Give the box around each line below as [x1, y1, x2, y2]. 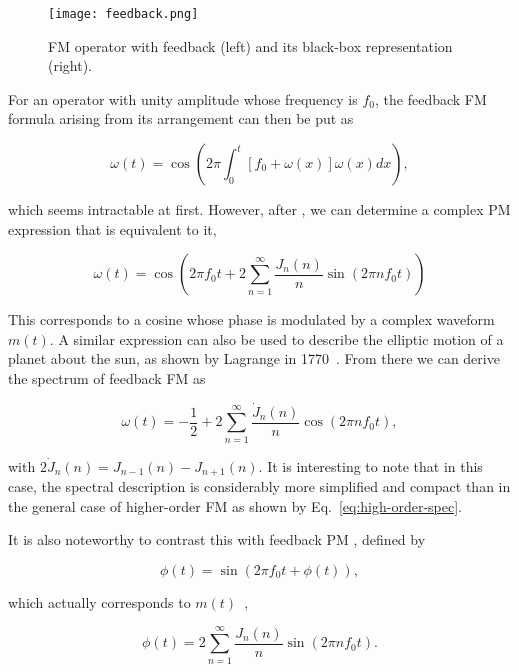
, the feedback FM [375, 88, 487, 109]
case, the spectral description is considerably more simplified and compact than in [8, 476, 511, 497]
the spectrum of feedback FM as [8, 368, 206, 388]
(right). [48, 55, 93, 76]
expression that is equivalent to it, [8, 218, 217, 239]
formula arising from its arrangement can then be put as [8, 108, 354, 129]
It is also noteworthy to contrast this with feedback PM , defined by [8, 529, 426, 550]
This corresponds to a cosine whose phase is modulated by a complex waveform [8, 309, 495, 330]
